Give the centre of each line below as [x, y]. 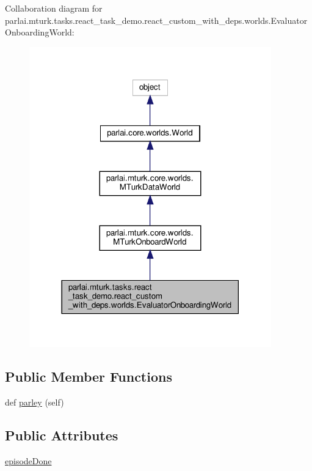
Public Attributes [62, 435]
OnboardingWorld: [40, 32]
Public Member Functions [89, 376]
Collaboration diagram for [54, 8]
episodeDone [28, 461]
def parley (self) [34, 402]
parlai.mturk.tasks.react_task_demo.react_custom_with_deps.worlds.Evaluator [156, 20]
